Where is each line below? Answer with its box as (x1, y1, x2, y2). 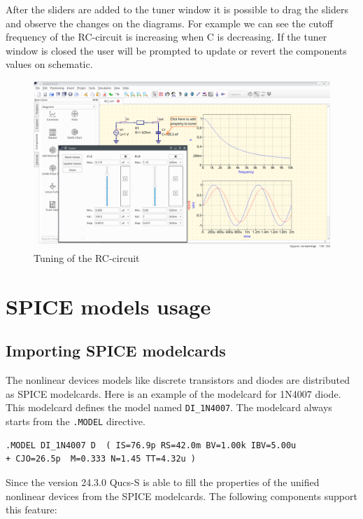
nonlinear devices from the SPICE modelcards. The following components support (6, 488, 357, 503)
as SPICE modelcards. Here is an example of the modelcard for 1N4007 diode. (6, 386, 341, 401)
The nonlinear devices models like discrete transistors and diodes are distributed (6, 373, 350, 387)
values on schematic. (6, 57, 93, 71)
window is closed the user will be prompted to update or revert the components (6, 43, 347, 57)
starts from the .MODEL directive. (6, 414, 145, 429)
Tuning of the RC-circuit (34, 251, 140, 265)
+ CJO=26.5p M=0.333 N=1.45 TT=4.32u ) (6, 454, 197, 464)
